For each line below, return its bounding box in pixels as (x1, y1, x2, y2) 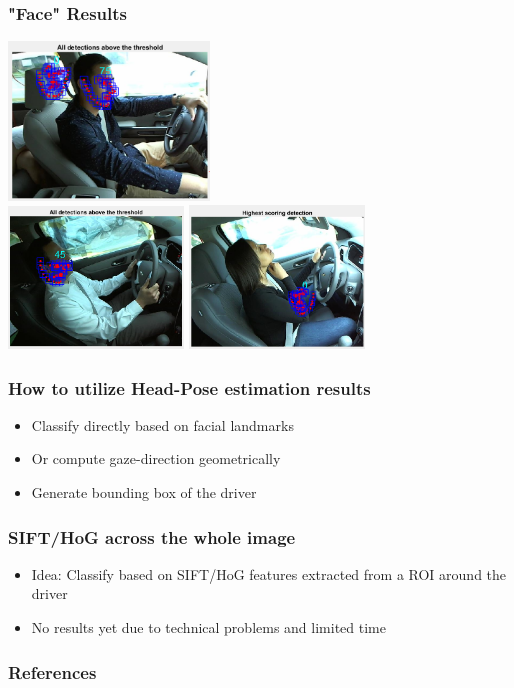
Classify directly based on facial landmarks (31, 414, 294, 435)
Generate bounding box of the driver (31, 482, 257, 503)
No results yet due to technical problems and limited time (31, 617, 386, 638)
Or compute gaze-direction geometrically (31, 448, 281, 469)
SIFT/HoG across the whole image (8, 524, 296, 549)
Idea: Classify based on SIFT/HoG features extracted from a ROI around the (31, 563, 507, 584)
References (8, 659, 97, 684)
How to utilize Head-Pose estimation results (8, 375, 371, 400)
